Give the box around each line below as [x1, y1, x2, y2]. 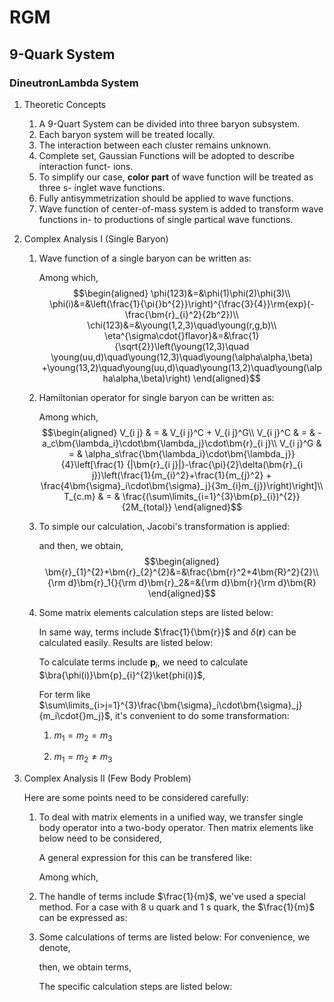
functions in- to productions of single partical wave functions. [38, 213, 294, 225]
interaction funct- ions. [38, 160, 134, 172]
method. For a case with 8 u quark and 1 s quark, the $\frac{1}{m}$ [38, 901, 316, 913]
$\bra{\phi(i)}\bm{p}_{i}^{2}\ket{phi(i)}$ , [38, 669, 206, 681]
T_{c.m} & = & [63, 490, 121, 502]
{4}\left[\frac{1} [60, 458, 125, 470]
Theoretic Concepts [23, 98, 107, 110]
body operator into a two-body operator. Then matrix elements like [38, 822, 314, 834]
